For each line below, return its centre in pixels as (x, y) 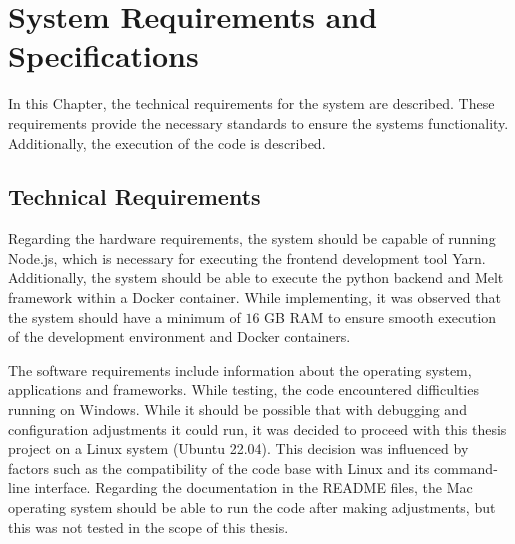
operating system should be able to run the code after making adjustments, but (252, 507)
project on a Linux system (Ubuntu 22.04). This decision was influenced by (238, 448)
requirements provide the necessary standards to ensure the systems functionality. (258, 122)
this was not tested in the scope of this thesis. (148, 526)
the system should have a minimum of (124, 316)
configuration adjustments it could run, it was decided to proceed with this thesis (257, 428)
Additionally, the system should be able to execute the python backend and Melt (256, 277)
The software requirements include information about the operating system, (240, 369)
